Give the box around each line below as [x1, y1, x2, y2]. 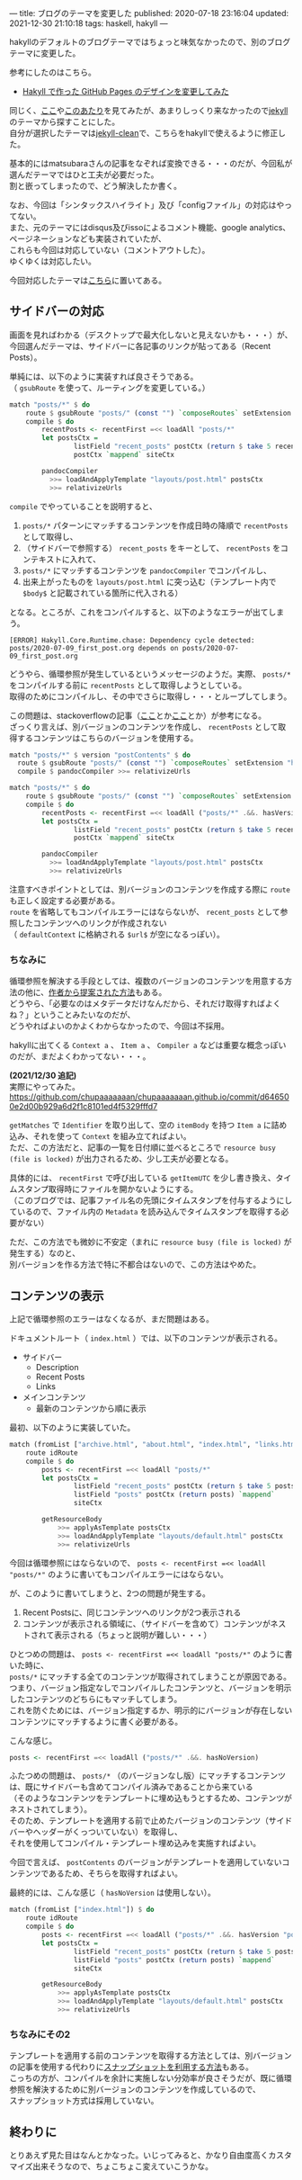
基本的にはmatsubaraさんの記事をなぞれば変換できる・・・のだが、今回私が [9, 158, 293, 168]
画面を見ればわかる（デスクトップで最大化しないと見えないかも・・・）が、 [9, 329, 293, 340]
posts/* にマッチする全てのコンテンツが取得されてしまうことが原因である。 [9, 1671, 292, 1682]
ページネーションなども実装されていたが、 [9, 233, 166, 244]
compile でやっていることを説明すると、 [9, 500, 157, 511]
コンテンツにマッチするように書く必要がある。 [9, 1716, 182, 1727]
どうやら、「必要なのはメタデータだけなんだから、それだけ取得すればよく [9, 998, 281, 1009]
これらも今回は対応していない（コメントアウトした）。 [9, 245, 210, 255]
